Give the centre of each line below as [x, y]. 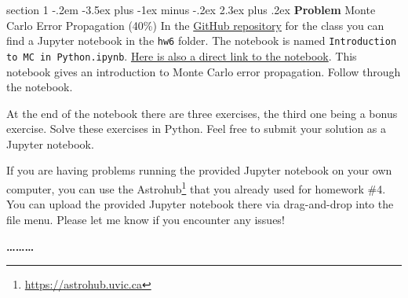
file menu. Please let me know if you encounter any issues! [146, 219]
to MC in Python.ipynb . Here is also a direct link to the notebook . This [182, 55]
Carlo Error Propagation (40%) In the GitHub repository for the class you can [195, 25]
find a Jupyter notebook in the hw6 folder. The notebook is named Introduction [202, 40]
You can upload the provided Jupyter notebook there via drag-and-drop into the [200, 204]
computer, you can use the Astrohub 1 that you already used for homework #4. [196, 188]
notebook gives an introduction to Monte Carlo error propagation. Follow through [204, 71]
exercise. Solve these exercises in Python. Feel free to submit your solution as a [197, 129]
